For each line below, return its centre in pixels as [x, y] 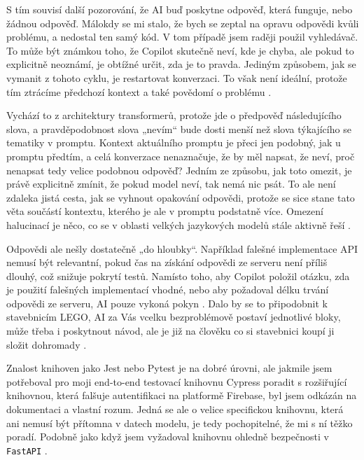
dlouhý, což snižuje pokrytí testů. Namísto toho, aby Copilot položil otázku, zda [178, 276]
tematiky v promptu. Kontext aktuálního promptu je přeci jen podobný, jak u [174, 142]
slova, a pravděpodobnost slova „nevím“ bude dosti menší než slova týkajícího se [179, 128]
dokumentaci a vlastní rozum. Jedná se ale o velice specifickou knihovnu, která [175, 409]
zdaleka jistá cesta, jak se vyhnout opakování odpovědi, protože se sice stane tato [181, 197]
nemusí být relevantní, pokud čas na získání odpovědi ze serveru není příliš [167, 262]
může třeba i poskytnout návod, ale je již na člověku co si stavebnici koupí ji [170, 331]
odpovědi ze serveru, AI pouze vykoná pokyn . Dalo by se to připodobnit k [167, 303]
